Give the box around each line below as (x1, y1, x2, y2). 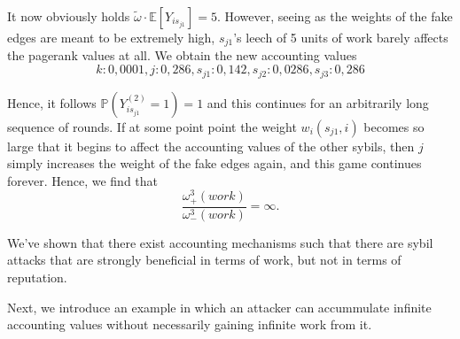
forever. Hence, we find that (7, 171, 159, 189)
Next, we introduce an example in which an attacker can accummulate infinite (7, 297, 432, 316)
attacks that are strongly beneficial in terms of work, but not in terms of (7, 250, 402, 269)
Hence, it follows (7, 93, 97, 112)
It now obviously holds (7, 7, 130, 25)
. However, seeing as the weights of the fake (216, 7, 453, 25)
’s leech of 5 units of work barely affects (233, 28, 448, 46)
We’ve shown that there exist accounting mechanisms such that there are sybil (7, 233, 433, 251)
